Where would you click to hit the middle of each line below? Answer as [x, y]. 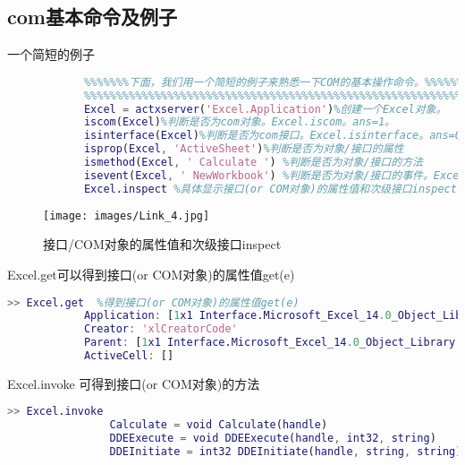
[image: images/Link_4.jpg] [127, 215]
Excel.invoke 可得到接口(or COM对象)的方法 [134, 383]
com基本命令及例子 [92, 17]
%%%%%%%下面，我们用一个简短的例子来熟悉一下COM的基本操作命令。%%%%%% [273, 82]
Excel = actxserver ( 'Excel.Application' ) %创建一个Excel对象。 [265, 109]
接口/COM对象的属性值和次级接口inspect [162, 244]
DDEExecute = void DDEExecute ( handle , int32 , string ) [273, 439]
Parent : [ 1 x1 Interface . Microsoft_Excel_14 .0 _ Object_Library [270, 343]
